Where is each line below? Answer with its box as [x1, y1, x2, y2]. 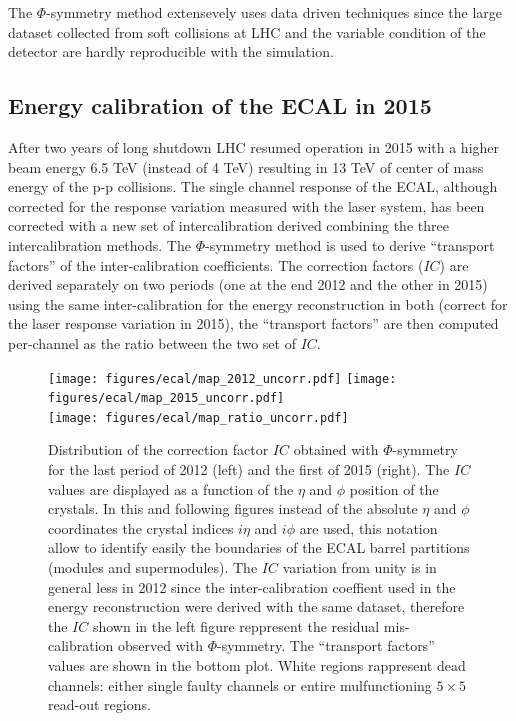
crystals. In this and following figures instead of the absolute [48, 498, 418, 519]
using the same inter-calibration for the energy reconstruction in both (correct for [8, 293, 508, 314]
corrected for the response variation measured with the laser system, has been [8, 195, 485, 216]
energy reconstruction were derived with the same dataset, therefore [48, 596, 465, 617]
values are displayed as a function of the [48, 478, 294, 499]
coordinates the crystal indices [48, 517, 234, 538]
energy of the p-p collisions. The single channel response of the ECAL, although [8, 176, 498, 197]
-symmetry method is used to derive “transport [204, 234, 495, 255]
